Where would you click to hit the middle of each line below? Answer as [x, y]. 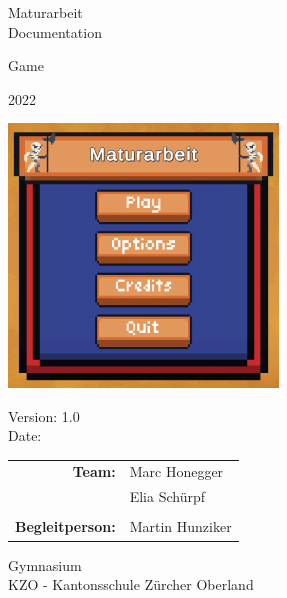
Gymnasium [45, 564]
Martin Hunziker [180, 526]
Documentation [55, 31]
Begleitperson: [65, 526]
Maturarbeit [45, 12]
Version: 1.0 [44, 415]
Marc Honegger [176, 471]
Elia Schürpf [167, 496]
